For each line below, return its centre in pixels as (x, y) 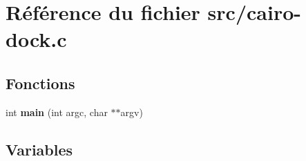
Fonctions (40, 83)
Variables (39, 149)
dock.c (36, 39)
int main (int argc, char (57, 112)
